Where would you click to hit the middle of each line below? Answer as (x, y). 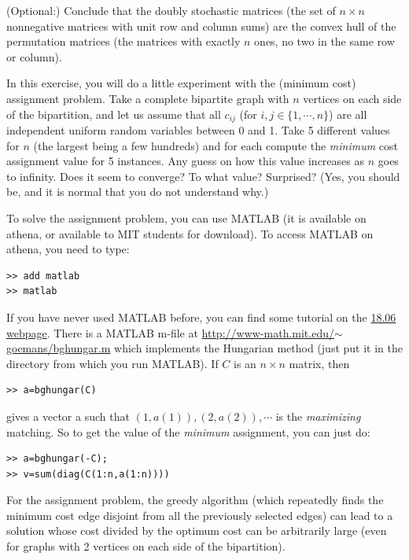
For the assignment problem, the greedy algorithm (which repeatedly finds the (195, 500)
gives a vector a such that (68, 416)
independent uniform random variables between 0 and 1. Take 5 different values (198, 130)
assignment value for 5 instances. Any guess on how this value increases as (185, 161)
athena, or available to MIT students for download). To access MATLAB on (190, 233)
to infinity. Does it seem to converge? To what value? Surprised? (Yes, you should (203, 176)
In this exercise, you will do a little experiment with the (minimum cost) (181, 83)
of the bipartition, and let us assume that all (114, 114)
